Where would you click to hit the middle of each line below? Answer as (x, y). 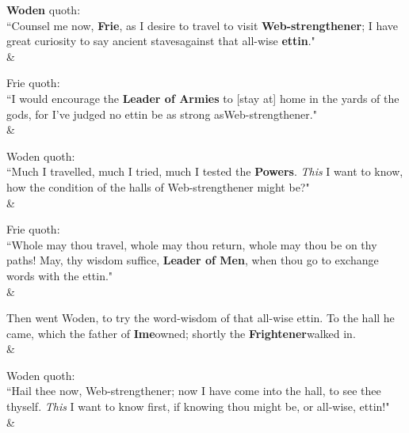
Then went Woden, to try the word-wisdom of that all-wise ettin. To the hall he (201, 318)
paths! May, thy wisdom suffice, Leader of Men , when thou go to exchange (193, 260)
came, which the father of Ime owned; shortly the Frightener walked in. (181, 333)
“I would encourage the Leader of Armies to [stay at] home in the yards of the (203, 98)
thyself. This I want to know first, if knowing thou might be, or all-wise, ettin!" (198, 406)
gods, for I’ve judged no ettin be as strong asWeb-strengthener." (162, 114)
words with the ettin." (60, 275)
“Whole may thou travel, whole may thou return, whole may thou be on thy (192, 244)
